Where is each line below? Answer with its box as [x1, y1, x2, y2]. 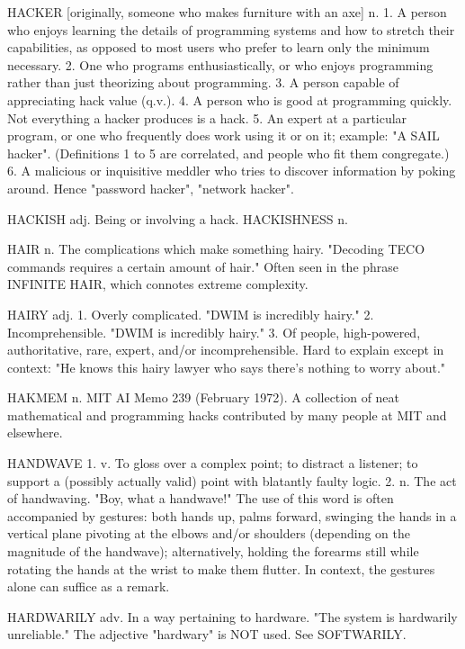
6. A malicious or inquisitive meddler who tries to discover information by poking [7, 161, 456, 180]
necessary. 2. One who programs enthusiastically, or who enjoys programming [7, 55, 434, 74]
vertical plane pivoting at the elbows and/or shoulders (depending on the [7, 524, 410, 543]
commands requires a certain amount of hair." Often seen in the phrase [7, 257, 399, 275]
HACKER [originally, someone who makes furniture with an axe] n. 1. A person [7, 3, 447, 21]
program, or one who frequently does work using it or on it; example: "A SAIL [7, 126, 440, 145]
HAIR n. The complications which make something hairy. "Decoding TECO [7, 239, 425, 258]
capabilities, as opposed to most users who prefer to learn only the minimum [7, 38, 430, 57]
